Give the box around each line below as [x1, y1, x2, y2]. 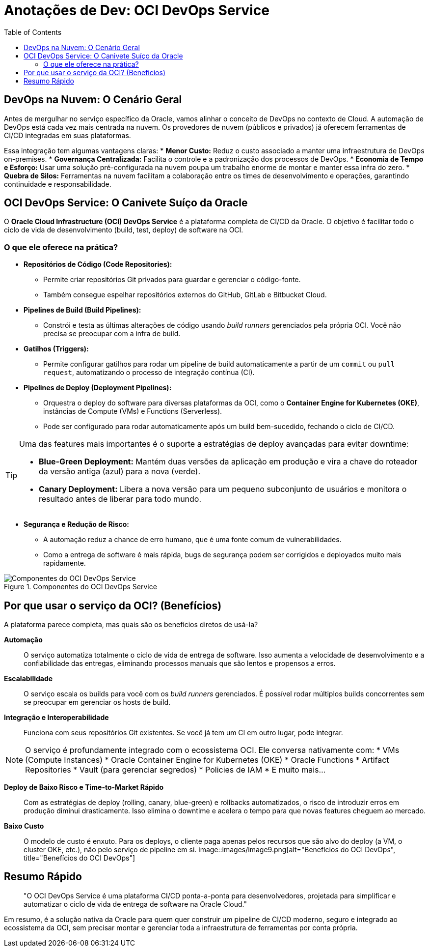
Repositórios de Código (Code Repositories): [24, 260, 172, 269]
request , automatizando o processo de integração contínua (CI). [43, 368, 255, 377]
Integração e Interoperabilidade [4, 713, 109, 722]
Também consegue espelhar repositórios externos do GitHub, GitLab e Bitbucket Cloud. [43, 290, 327, 299]
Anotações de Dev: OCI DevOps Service [4, 2, 269, 19]
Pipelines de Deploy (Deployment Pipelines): [24, 383, 172, 392]
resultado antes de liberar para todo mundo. [39, 494, 202, 504]
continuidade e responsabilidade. [4, 179, 111, 188]
